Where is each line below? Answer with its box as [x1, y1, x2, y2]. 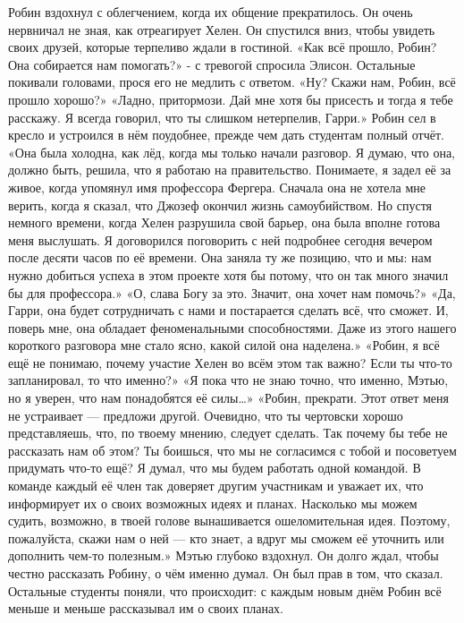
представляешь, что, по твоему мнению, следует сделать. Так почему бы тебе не [8, 423, 448, 442]
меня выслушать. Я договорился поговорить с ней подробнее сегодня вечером [8, 230, 433, 249]
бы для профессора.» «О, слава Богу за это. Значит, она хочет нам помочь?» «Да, [8, 283, 456, 302]
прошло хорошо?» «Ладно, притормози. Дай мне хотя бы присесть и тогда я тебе [8, 90, 453, 108]
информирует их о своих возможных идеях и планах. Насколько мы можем [8, 493, 418, 512]
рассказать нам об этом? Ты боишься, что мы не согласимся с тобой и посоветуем [8, 440, 457, 459]
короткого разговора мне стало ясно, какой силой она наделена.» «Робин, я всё [8, 336, 440, 354]
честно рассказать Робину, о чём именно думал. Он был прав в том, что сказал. [8, 564, 443, 582]
